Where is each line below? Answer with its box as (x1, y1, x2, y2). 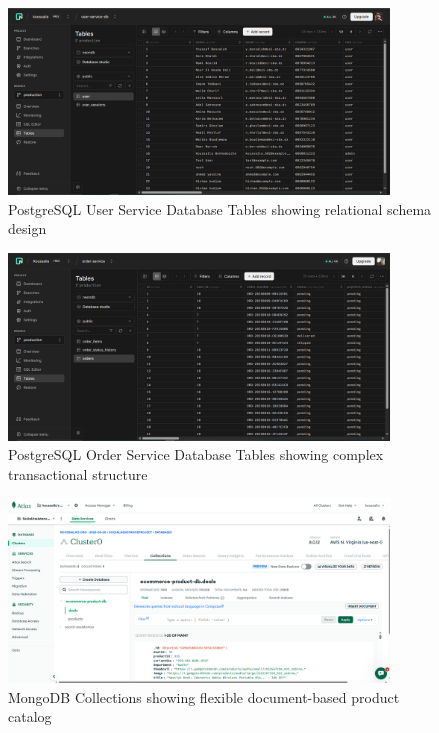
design (8, 218, 47, 239)
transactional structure (8, 463, 148, 484)
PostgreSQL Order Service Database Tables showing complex (8, 444, 384, 465)
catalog (8, 706, 52, 727)
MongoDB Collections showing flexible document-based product (8, 686, 400, 707)
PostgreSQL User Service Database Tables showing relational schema (8, 198, 432, 219)
